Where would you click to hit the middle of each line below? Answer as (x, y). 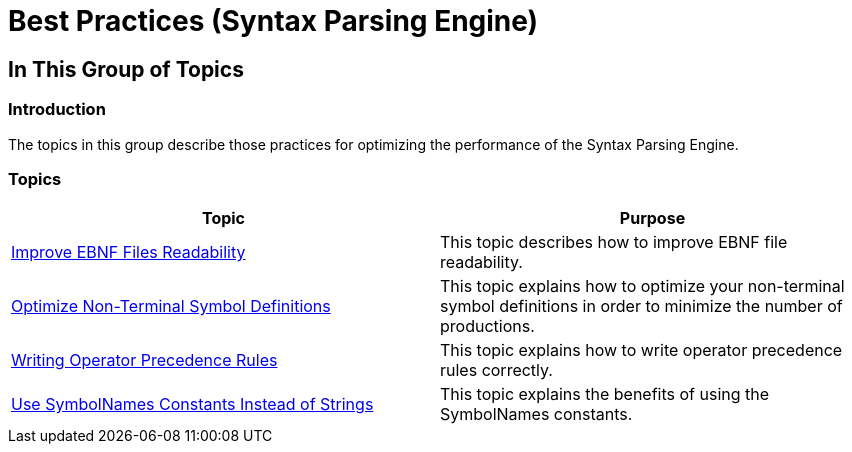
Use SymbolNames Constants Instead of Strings (192, 404)
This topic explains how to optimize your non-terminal (642, 286)
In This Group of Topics (126, 69)
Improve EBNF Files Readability (128, 252)
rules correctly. (496, 370)
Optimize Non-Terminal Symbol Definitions (171, 306)
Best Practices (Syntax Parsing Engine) (273, 21)
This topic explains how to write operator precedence (641, 350)
